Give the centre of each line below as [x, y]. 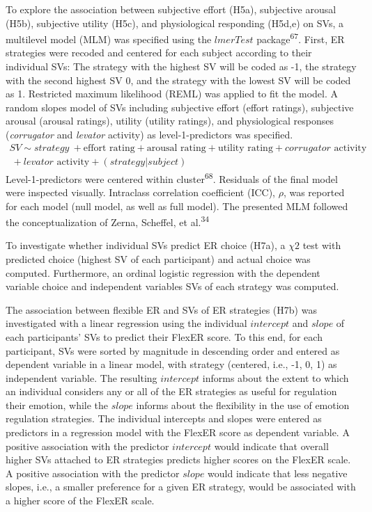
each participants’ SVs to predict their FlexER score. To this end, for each [164, 336]
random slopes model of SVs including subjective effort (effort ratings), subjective [180, 107]
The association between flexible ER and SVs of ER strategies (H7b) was [161, 309]
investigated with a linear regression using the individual [126, 323]
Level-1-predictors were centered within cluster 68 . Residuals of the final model [172, 177]
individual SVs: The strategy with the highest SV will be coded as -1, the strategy [181, 66]
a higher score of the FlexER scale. [80, 501]
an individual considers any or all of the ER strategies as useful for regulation [171, 391]
